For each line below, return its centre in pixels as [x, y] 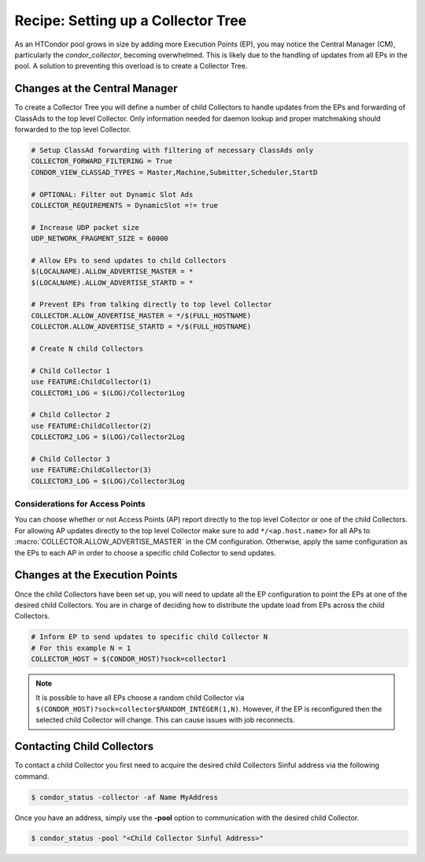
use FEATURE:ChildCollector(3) [92, 470]
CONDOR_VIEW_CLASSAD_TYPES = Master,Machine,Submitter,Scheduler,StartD [174, 172]
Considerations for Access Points [80, 504]
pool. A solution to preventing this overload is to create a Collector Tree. [131, 66]
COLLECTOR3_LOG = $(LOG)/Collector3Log [108, 481]
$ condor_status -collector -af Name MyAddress [124, 797]
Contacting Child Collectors [84, 747]
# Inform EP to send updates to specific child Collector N [150, 637]
